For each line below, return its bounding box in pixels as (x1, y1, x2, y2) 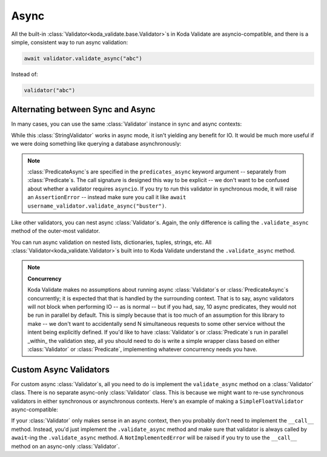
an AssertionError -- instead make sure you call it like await (27, 194, 187, 201)
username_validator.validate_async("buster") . (27, 202, 167, 209)
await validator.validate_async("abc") (24, 55, 142, 62)
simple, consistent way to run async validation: (11, 38, 128, 46)
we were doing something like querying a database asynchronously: (11, 140, 182, 147)
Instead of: (11, 70, 39, 78)
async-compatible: (11, 406, 59, 413)
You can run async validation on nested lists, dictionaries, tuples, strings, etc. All (11, 239, 212, 246)
